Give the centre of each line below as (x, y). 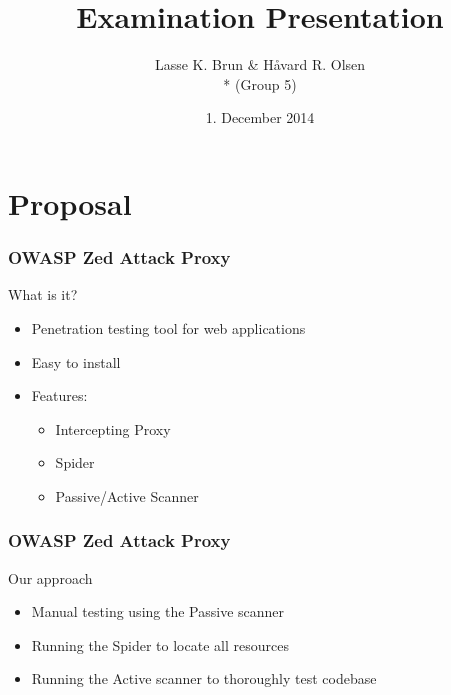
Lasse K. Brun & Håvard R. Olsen (260, 64)
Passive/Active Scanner (127, 495)
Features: (59, 395)
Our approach (50, 577)
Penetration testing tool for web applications (168, 327)
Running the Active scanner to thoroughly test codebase (204, 678)
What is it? (43, 294)
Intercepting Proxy (113, 428)
